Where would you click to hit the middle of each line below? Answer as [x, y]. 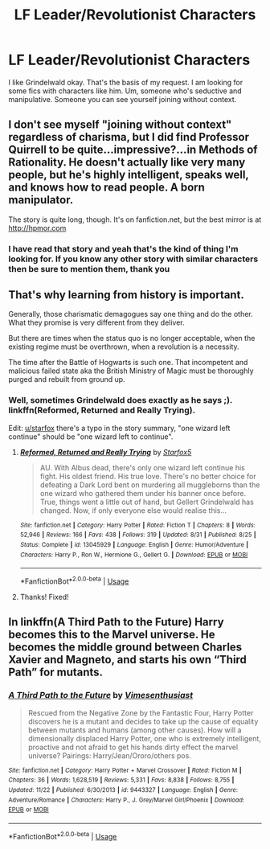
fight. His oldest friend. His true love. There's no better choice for [148, 476]
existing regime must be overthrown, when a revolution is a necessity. [124, 347]
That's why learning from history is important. [127, 295]
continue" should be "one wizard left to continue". [91, 437]
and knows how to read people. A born [106, 188]
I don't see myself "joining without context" [120, 125]
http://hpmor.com [37, 228]
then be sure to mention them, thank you [89, 269]
